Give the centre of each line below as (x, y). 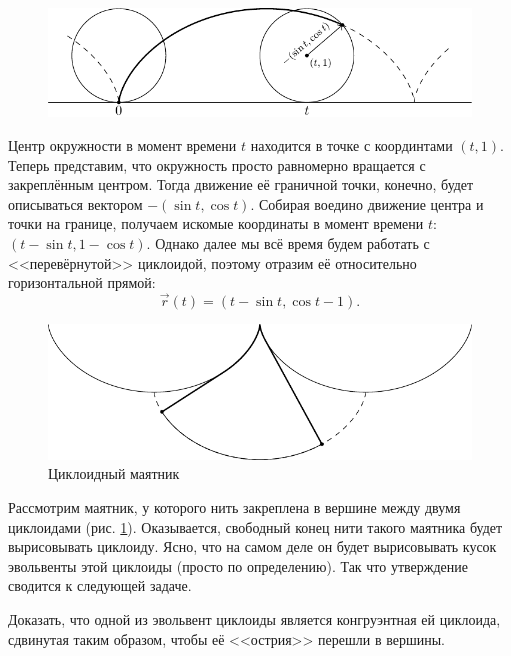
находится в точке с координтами (351, 145)
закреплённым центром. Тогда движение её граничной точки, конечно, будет (241, 184)
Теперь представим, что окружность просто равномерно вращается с (217, 164)
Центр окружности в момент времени (122, 145)
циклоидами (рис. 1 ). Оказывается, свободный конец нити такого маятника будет (255, 526)
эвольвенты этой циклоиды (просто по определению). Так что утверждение (238, 565)
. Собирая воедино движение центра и (367, 203)
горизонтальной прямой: (82, 282)
